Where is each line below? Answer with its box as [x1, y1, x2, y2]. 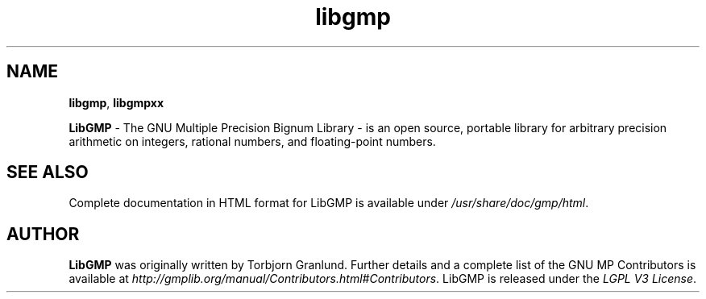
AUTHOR [6, 223, 80, 244]
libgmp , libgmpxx [69, 95, 164, 110]
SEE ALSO [6, 162, 89, 183]
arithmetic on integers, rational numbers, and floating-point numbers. [69, 134, 436, 148]
